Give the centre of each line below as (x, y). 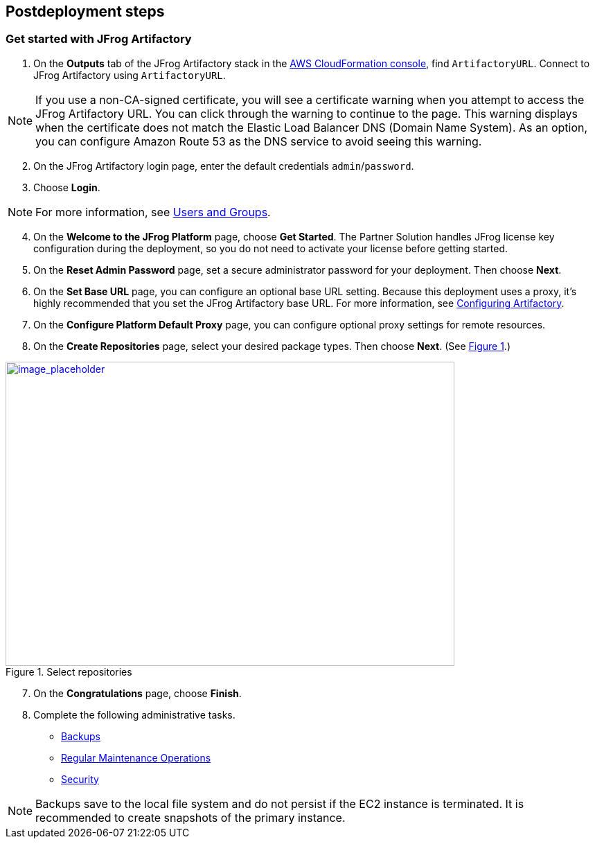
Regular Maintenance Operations (136, 757)
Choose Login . (67, 187)
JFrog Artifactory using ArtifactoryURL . (130, 75)
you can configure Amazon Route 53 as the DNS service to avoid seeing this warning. (259, 141)
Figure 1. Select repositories (69, 671)
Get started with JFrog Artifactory (99, 39)
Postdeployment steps (85, 11)
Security (80, 779)
